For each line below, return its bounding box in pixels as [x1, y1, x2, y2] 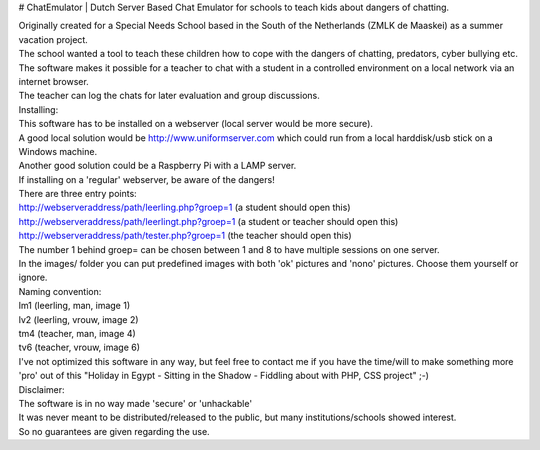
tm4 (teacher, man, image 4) [18, 327, 137, 339]
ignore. [18, 271, 48, 284]
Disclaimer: [18, 383, 65, 395]
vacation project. [18, 33, 89, 45]
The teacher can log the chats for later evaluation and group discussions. [18, 90, 320, 102]
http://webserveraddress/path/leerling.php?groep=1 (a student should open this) [18, 201, 351, 214]
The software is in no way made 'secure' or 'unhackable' [18, 397, 253, 409]
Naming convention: [18, 285, 102, 297]
